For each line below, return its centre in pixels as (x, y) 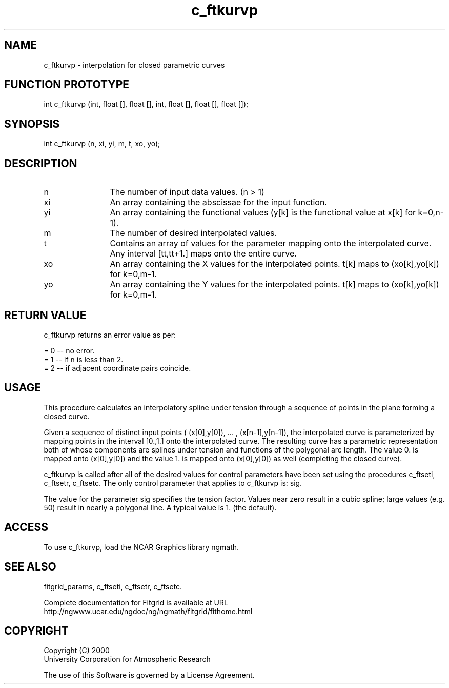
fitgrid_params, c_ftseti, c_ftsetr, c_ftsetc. (113, 586)
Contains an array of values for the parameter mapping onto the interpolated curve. (271, 243)
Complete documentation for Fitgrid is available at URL (136, 602)
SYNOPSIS (32, 124)
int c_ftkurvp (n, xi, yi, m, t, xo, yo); (102, 144)
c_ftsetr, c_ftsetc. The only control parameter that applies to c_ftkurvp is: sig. (173, 483)
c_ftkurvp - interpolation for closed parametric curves (134, 65)
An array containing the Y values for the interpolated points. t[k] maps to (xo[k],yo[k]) (274, 284)
